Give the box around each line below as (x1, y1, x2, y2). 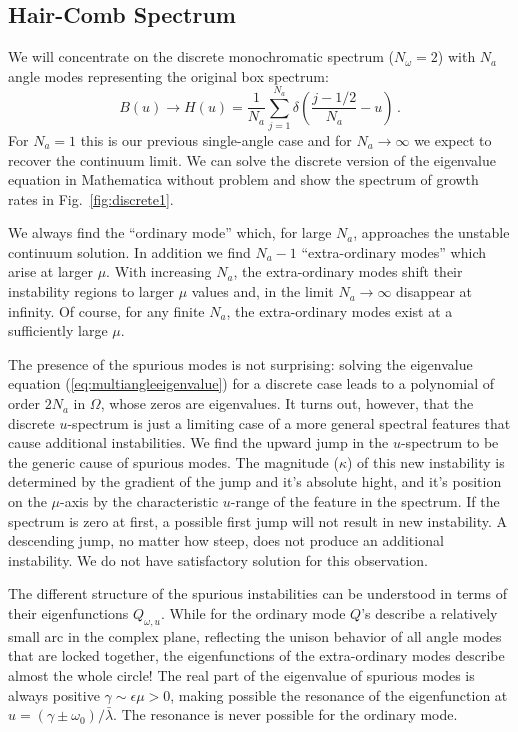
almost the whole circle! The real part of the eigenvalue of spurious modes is (8, 664, 475, 685)
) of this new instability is (347, 451, 505, 472)
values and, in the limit (191, 281, 334, 302)
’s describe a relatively (361, 602, 498, 623)
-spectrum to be (400, 432, 499, 453)
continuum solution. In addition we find (8, 241, 251, 262)
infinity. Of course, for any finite (8, 300, 205, 321)
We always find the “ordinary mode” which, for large (8, 222, 332, 243)
